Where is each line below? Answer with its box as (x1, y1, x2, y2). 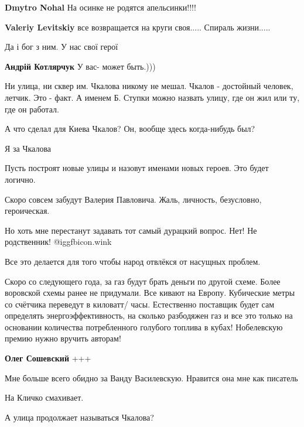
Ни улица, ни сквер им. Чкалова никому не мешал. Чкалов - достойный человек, (5, 80, 293, 92)
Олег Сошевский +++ (5, 352, 91, 364)
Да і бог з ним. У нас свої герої (5, 40, 118, 53)
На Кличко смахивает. (5, 391, 84, 404)
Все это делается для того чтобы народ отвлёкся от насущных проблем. (5, 255, 261, 267)
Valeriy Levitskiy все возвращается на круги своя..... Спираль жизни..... (5, 21, 271, 33)
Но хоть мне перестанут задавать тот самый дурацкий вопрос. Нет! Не (5, 224, 257, 236)
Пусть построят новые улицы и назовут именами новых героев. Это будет (5, 162, 269, 174)
